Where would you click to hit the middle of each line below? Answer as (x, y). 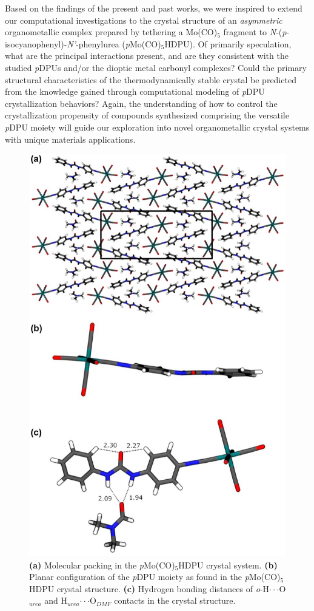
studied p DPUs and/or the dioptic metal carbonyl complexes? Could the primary (156, 67)
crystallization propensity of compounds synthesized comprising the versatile (147, 115)
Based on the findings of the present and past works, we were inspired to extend (154, 8)
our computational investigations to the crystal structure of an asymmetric (144, 20)
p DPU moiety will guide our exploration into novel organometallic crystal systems (157, 127)
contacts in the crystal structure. (175, 600)
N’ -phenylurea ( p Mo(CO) (114, 43)
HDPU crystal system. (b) (228, 565)
